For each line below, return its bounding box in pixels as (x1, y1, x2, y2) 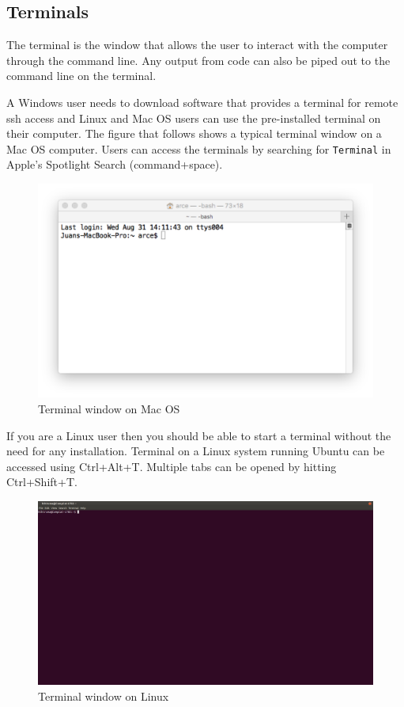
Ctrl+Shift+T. (6, 473, 77, 490)
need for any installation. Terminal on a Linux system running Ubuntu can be (6, 443, 385, 459)
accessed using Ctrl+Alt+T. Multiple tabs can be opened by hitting (6, 458, 337, 474)
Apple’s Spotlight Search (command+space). (6, 156, 223, 173)
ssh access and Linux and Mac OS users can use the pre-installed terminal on (6, 109, 381, 126)
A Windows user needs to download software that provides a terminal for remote (6, 93, 398, 110)
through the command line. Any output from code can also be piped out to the (6, 51, 391, 68)
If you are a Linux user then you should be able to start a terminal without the (6, 427, 391, 443)
